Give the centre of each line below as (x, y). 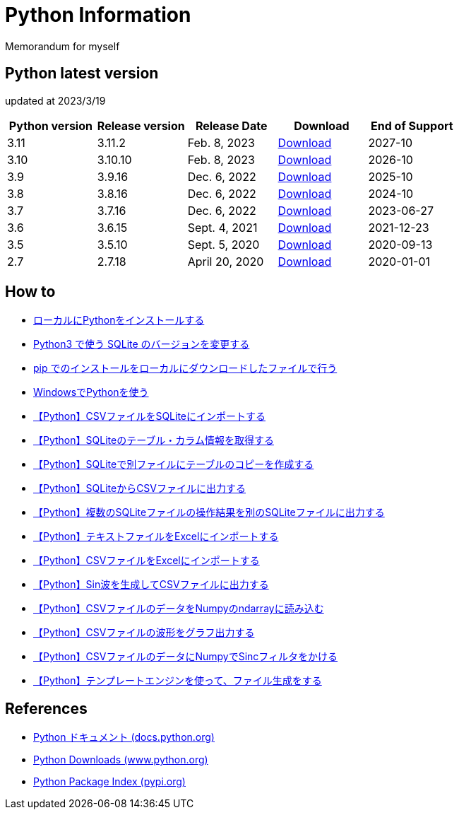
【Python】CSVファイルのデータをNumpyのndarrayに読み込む (179, 609)
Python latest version (82, 74)
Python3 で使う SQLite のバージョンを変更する (142, 344)
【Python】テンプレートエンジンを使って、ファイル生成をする (178, 681)
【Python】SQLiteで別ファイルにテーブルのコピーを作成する (174, 464)
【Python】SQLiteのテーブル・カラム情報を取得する (154, 440)
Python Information (98, 15)
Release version (141, 125)
